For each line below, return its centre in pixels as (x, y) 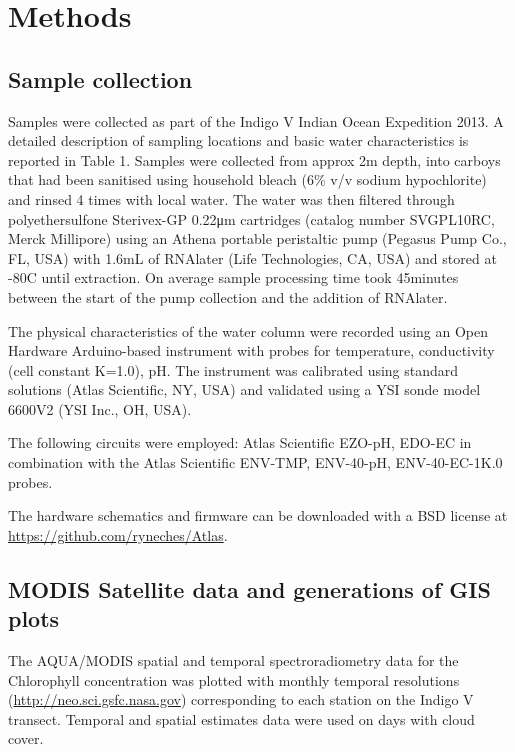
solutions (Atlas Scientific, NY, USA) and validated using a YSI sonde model (244, 389)
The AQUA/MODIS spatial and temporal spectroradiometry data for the (233, 660)
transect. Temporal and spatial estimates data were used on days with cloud (241, 718)
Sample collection (100, 78)
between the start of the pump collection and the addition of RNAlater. (228, 296)
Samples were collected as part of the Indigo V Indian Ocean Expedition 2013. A (256, 120)
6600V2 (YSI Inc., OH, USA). (100, 408)
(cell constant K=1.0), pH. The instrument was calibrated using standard (233, 369)
